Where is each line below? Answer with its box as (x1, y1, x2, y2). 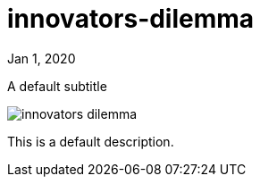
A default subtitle (7, 78, 107, 94)
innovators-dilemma (7, 4, 255, 34)
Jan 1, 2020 (7, 50, 76, 66)
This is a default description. (7, 133, 174, 149)
